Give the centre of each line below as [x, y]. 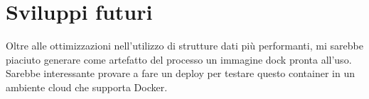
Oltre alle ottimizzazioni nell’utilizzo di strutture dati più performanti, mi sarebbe [184, 46]
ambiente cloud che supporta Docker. [87, 87]
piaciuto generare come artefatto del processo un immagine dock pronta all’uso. [179, 59]
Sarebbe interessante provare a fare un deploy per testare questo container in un [181, 73]
